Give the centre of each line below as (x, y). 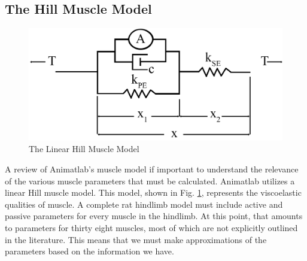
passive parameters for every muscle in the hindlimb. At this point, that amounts (154, 216)
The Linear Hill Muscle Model (84, 149)
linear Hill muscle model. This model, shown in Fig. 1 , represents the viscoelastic (153, 192)
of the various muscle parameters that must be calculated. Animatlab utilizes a (150, 180)
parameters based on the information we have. (89, 251)
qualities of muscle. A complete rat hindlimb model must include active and (144, 204)
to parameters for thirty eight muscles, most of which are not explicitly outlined (151, 227)
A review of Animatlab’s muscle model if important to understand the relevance (152, 169)
